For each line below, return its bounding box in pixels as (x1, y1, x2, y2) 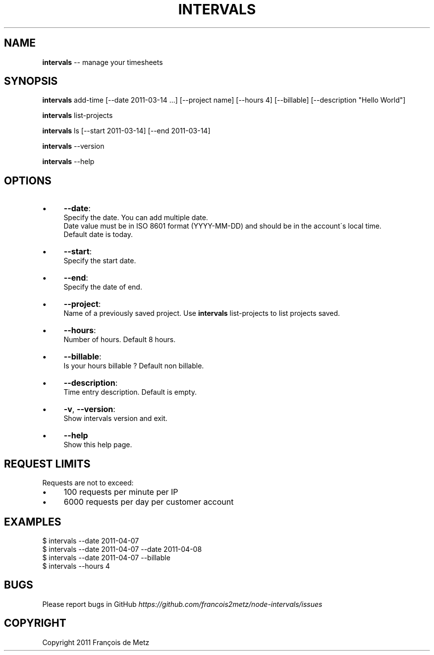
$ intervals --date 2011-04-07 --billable (42, 553, 170, 562)
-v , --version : (63, 404, 115, 415)
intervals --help (42, 157, 95, 166)
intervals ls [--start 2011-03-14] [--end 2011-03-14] (42, 126, 211, 135)
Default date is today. (63, 230, 133, 239)
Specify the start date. (63, 256, 136, 265)
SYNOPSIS (4, 75, 58, 88)
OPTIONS (4, 174, 52, 187)
